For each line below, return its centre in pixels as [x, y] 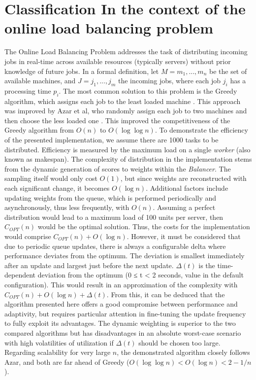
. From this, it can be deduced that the [166, 294]
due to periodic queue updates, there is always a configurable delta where [115, 246]
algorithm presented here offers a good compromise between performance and [121, 304]
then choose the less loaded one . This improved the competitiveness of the [117, 120]
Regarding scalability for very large [58, 352]
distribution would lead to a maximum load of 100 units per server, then [114, 217]
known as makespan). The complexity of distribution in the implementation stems [128, 159]
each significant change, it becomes [57, 188]
